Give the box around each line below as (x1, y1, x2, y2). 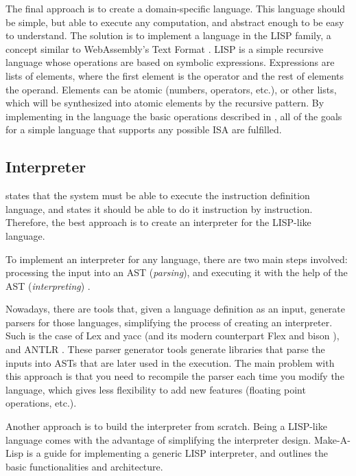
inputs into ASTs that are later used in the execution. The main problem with (5, 355, 335, 370)
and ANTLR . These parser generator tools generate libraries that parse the (5, 342, 325, 356)
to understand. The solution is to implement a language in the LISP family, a (5, 28, 331, 43)
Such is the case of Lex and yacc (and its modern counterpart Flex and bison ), (5, 328, 340, 343)
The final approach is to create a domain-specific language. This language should (5, 1, 346, 15)
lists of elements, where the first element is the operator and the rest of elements (5, 68, 344, 82)
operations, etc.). (5, 396, 77, 410)
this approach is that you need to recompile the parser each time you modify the (5, 369, 344, 383)
